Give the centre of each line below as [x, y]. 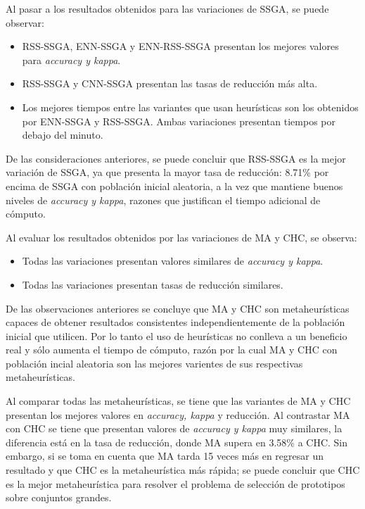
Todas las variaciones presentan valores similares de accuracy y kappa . [173, 261]
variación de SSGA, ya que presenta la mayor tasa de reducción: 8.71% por [167, 172]
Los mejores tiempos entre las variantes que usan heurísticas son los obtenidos [190, 107]
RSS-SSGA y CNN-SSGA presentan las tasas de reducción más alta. [170, 83]
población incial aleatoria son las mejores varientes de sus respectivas [154, 363]
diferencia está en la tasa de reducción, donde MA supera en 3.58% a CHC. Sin [177, 442]
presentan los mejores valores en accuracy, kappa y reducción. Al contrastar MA [178, 414]
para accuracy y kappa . [71, 59]
